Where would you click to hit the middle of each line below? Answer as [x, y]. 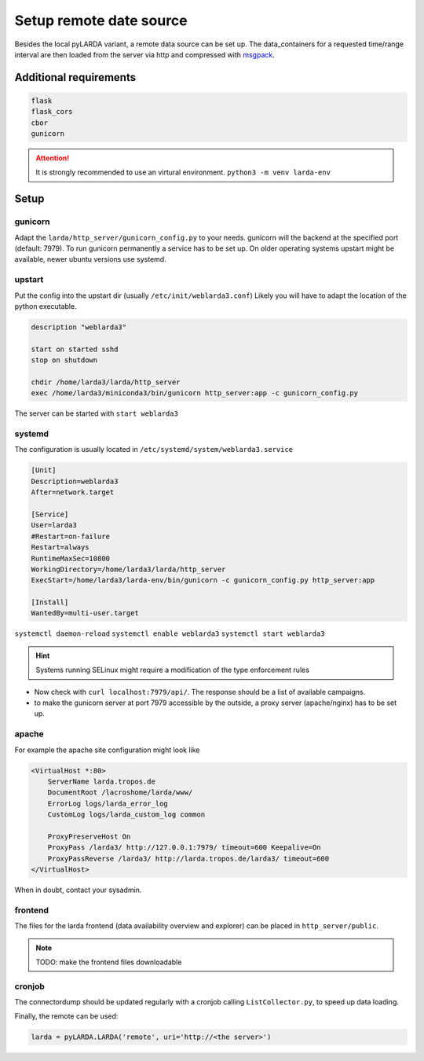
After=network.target [73, 492]
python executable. [46, 306]
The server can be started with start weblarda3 [96, 413]
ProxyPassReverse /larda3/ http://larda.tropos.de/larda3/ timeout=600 [188, 858]
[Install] [50, 602]
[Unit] [44, 470]
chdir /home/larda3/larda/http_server [106, 382]
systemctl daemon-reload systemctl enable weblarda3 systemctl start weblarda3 [170, 634]
